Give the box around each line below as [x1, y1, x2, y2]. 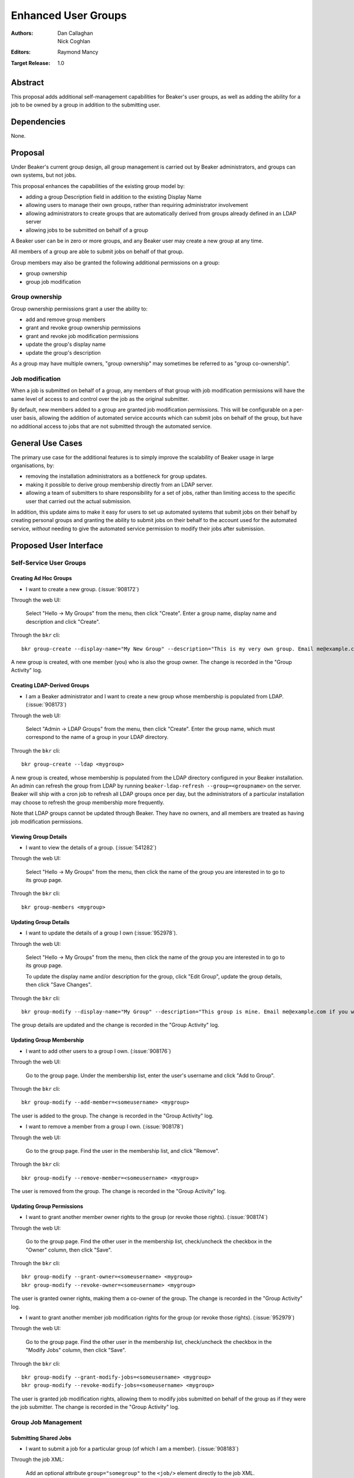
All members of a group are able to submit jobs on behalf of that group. [11, 248, 184, 255]
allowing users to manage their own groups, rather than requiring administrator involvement [25, 202, 248, 209]
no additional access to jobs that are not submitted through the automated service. [11, 423, 212, 430]
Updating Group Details [11, 918, 70, 925]
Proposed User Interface [11, 540, 103, 550]
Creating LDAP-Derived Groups [11, 682, 90, 689]
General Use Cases [11, 438, 83, 448]
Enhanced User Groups [11, 9, 127, 22]
